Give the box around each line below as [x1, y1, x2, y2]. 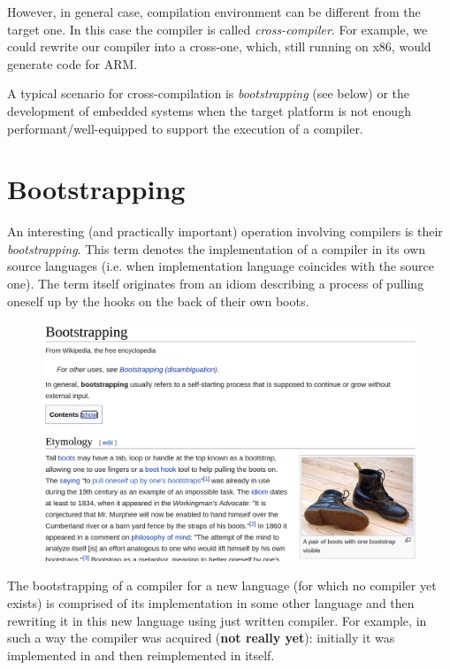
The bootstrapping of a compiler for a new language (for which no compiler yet [7, 576, 437, 595]
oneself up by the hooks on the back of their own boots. [7, 291, 309, 310]
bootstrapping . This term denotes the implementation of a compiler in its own [7, 239, 426, 258]
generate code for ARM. [7, 54, 138, 73]
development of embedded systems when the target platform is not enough [7, 101, 411, 119]
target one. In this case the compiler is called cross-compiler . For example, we [7, 19, 428, 38]
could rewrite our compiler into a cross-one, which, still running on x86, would [7, 37, 431, 56]
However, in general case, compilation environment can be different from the [7, 3, 421, 20]
